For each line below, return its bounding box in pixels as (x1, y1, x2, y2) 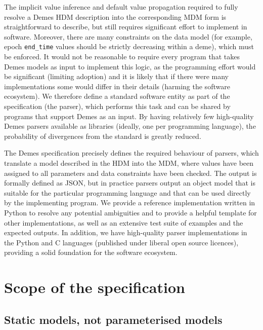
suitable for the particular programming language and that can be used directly (4, 187, 251, 198)
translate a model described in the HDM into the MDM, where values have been (4, 157, 254, 168)
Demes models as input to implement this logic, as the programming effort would (4, 61, 256, 71)
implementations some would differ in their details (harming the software (4, 81, 230, 91)
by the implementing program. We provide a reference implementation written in (4, 197, 255, 208)
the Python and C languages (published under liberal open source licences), (4, 237, 239, 247)
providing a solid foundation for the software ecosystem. (4, 247, 178, 258)
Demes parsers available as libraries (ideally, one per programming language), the (4, 121, 256, 131)
